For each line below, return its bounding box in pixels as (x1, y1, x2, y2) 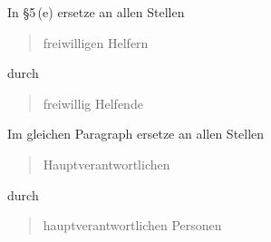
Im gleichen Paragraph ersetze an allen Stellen (7, 124, 265, 143)
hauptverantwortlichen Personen (43, 216, 222, 235)
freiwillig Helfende (43, 93, 143, 112)
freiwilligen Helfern (43, 33, 149, 52)
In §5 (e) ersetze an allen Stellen (7, 3, 185, 21)
